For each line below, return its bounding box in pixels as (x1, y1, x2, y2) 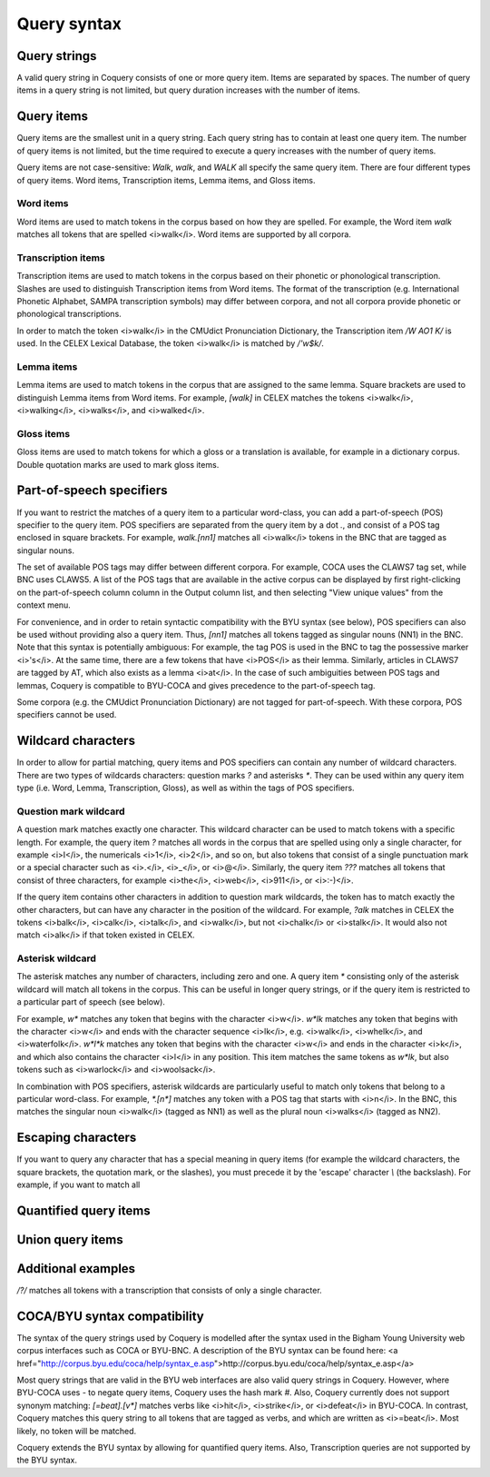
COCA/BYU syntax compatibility (16, 1308, 204, 1323)
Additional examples (16, 1261, 136, 1276)
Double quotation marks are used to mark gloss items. (16, 459, 220, 470)
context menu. (16, 600, 72, 610)
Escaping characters (16, 1130, 137, 1145)
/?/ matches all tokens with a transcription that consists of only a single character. (16, 1285, 322, 1295)
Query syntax (16, 14, 122, 34)
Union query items (16, 1232, 123, 1247)
